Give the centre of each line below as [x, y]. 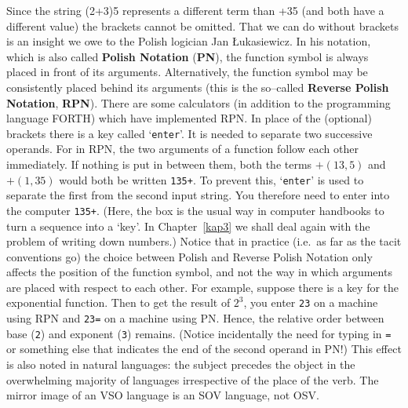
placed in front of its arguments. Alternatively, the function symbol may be [187, 72]
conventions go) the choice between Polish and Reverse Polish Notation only [189, 256]
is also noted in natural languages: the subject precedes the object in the [181, 364]
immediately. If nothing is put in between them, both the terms [159, 164]
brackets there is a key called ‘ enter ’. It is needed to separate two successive [189, 133]
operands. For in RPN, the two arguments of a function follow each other [182, 149]
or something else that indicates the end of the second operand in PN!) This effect [204, 349]
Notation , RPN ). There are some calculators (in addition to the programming [199, 102]
